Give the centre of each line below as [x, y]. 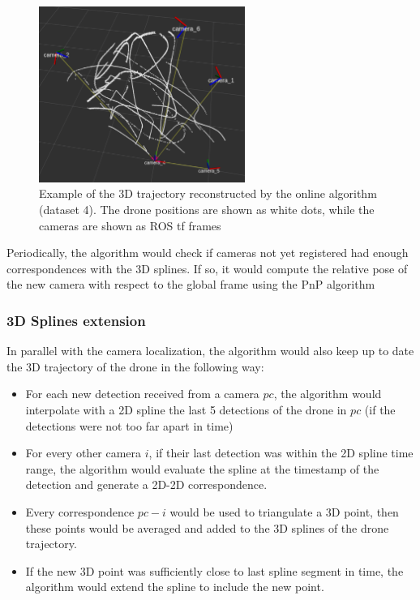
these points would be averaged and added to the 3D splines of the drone [207, 527]
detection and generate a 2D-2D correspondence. [146, 484]
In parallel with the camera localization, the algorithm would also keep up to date [210, 351]
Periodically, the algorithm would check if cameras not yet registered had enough [208, 253]
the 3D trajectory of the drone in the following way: [135, 366]
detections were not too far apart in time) [129, 425]
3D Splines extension [76, 320]
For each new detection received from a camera [142, 394]
